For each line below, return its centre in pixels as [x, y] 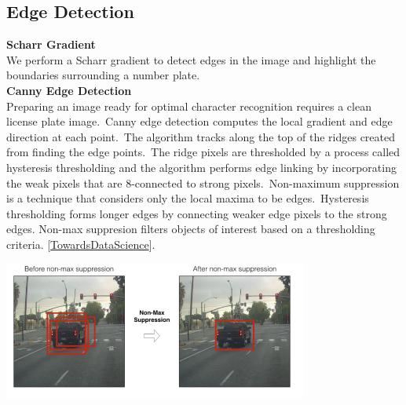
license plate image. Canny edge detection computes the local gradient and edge [199, 121]
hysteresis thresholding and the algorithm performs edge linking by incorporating [201, 167]
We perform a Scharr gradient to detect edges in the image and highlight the [191, 59]
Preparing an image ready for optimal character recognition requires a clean [189, 106]
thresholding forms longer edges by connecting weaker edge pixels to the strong [197, 213]
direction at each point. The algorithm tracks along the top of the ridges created [201, 136]
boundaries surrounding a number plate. [103, 75]
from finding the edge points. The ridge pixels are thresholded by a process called [203, 152]
